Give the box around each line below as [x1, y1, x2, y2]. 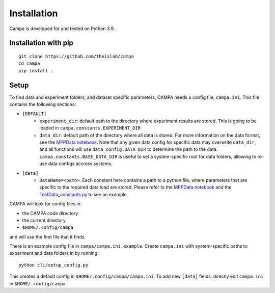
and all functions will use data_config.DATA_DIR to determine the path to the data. [39, 146, 218, 152]
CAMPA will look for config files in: [9, 201, 82, 207]
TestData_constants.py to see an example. [39, 191, 128, 197]
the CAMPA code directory [22, 210, 78, 216]
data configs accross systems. [48, 161, 113, 167]
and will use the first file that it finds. [9, 233, 86, 239]
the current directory [22, 217, 66, 223]
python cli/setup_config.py [18, 262, 89, 268]
